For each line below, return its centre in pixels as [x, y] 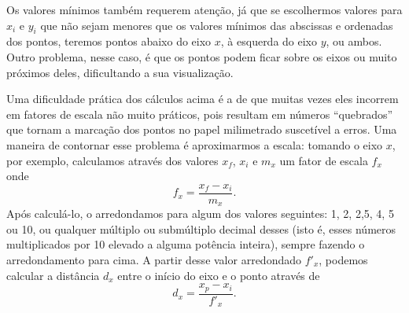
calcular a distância [53, 275]
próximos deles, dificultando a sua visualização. [120, 72]
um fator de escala [324, 160]
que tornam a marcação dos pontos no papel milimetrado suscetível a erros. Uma [202, 129]
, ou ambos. [354, 41]
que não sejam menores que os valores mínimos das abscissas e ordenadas [217, 25]
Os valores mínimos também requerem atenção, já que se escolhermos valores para [204, 9]
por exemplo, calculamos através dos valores [112, 160]
